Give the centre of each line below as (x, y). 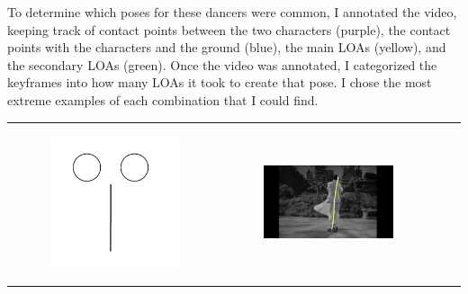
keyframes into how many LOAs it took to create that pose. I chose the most (220, 82)
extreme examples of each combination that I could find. (163, 99)
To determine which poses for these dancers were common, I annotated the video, (232, 12)
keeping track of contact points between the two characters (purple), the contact (229, 29)
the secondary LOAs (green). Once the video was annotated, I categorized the (222, 64)
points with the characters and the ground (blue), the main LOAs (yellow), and (227, 47)
